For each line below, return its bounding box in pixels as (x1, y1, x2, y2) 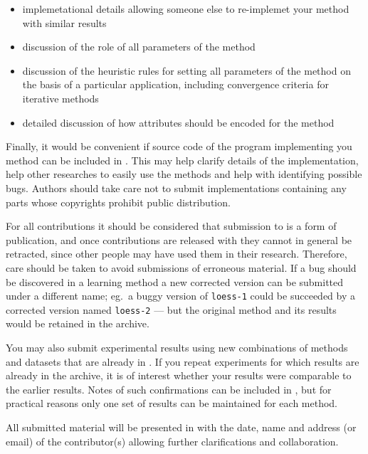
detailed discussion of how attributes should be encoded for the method (22, 115, 335, 130)
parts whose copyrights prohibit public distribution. (6, 194, 231, 209)
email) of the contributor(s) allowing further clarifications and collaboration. (6, 433, 339, 448)
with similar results (22, 15, 107, 30)
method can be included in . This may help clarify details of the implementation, (6, 152, 359, 167)
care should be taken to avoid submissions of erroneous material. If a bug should (6, 260, 357, 275)
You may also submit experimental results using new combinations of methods (6, 340, 348, 354)
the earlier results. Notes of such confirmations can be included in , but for (6, 381, 332, 396)
